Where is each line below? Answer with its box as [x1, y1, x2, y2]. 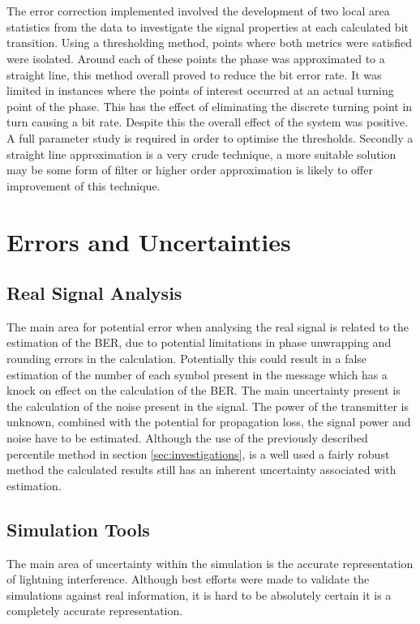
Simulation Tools [6, 516, 150, 541]
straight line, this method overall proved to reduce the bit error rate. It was [6, 66, 382, 83]
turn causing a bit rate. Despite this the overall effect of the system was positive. [6, 113, 409, 130]
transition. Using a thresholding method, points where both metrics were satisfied [6, 34, 413, 51]
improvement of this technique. [6, 177, 161, 194]
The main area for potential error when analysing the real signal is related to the [6, 318, 409, 335]
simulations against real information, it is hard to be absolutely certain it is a [6, 586, 392, 603]
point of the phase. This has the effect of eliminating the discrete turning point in [6, 97, 413, 114]
